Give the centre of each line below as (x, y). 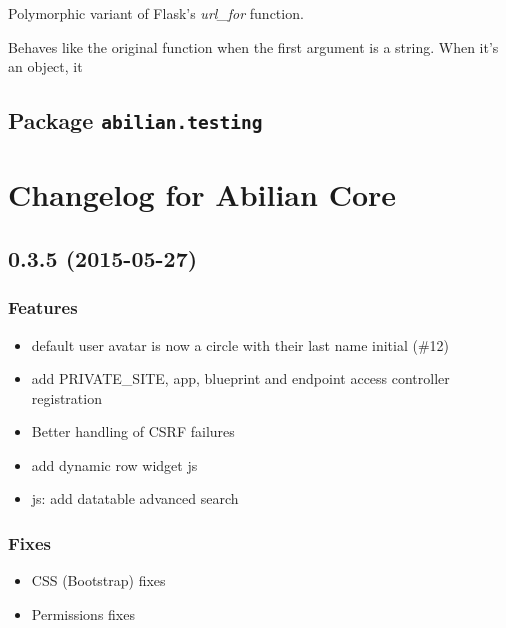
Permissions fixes (83, 613)
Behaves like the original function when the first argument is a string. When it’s (253, 46)
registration (66, 397)
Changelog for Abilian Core (202, 194)
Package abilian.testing (135, 120)
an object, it (45, 66)
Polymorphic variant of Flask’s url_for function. (156, 13)
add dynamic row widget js (114, 464)
